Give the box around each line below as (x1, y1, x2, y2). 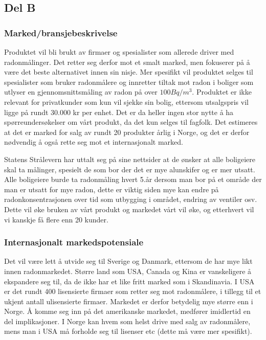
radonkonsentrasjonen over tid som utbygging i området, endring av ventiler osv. (4, 194, 257, 205)
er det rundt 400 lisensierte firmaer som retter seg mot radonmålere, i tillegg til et (4, 286, 261, 297)
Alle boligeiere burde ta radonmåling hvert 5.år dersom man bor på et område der (4, 174, 262, 185)
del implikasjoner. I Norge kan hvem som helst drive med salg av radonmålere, (4, 315, 251, 326)
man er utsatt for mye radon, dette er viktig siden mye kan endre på (4, 184, 219, 194)
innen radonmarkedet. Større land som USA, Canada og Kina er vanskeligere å (4, 265, 252, 276)
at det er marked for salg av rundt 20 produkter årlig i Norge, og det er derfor (4, 126, 250, 137)
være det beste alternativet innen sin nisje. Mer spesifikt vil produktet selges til (4, 66, 253, 77)
